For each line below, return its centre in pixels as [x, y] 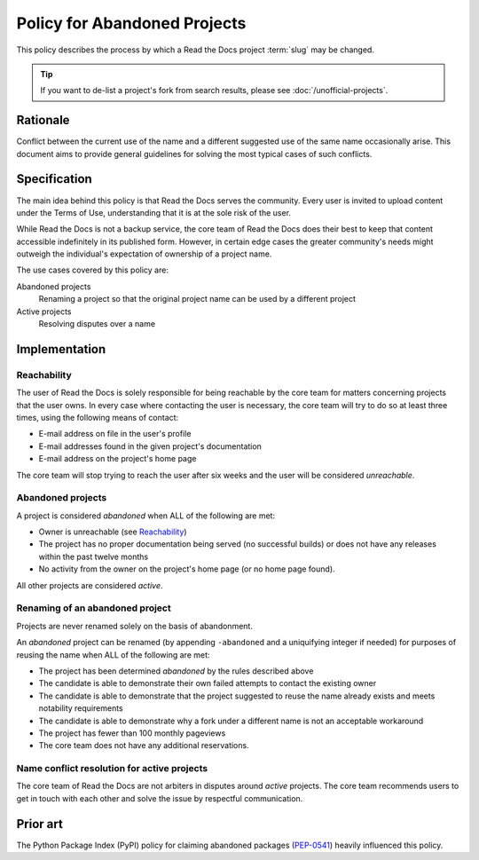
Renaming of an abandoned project [94, 608]
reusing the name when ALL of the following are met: [113, 655]
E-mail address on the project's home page [118, 459]
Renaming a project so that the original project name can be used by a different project [197, 299]
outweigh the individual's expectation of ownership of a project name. [144, 254]
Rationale [43, 120]
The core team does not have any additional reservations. [144, 746]
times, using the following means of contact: [98, 417]
